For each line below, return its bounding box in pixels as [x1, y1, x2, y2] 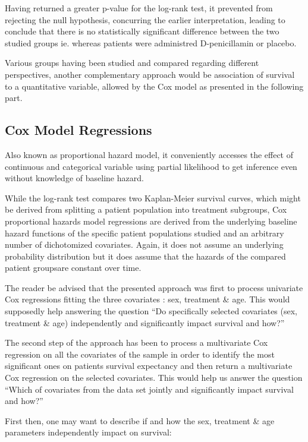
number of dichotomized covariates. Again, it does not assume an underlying [5, 238, 284, 251]
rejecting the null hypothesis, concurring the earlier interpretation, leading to [5, 13, 285, 26]
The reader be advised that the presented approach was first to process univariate [5, 281, 303, 293]
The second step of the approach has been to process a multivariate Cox [5, 336, 268, 349]
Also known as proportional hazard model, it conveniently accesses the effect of [5, 148, 294, 160]
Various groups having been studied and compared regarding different [5, 56, 259, 69]
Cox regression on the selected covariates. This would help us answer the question [5, 371, 303, 384]
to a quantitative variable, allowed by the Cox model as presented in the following [5, 80, 304, 92]
